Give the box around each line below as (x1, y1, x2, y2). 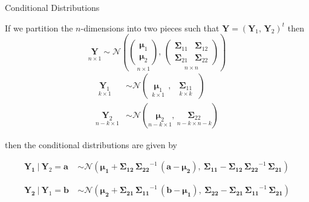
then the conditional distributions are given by (5, 138, 177, 151)
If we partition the (5, 21, 73, 34)
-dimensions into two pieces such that (80, 21, 220, 34)
